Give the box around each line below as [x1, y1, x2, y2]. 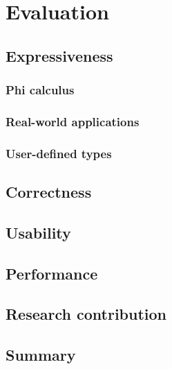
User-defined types [6, 144, 112, 162]
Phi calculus [6, 81, 75, 98]
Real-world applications [6, 112, 140, 130]
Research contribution [6, 303, 167, 325]
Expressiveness [6, 44, 113, 66]
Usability [6, 221, 71, 243]
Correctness [6, 181, 92, 203]
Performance [6, 262, 98, 284]
